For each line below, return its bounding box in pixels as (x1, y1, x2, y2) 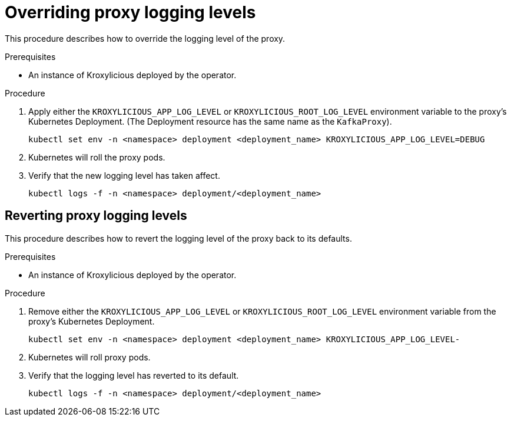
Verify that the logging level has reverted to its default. (28, 370, 239, 380)
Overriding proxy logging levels (5, 2, 256, 22)
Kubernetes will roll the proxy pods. (28, 152, 165, 162)
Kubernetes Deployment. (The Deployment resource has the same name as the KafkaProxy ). (28, 116, 392, 126)
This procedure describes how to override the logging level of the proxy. (5, 33, 286, 44)
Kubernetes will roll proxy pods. (28, 352, 151, 362)
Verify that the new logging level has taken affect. (28, 170, 220, 181)
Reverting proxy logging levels (5, 208, 187, 223)
